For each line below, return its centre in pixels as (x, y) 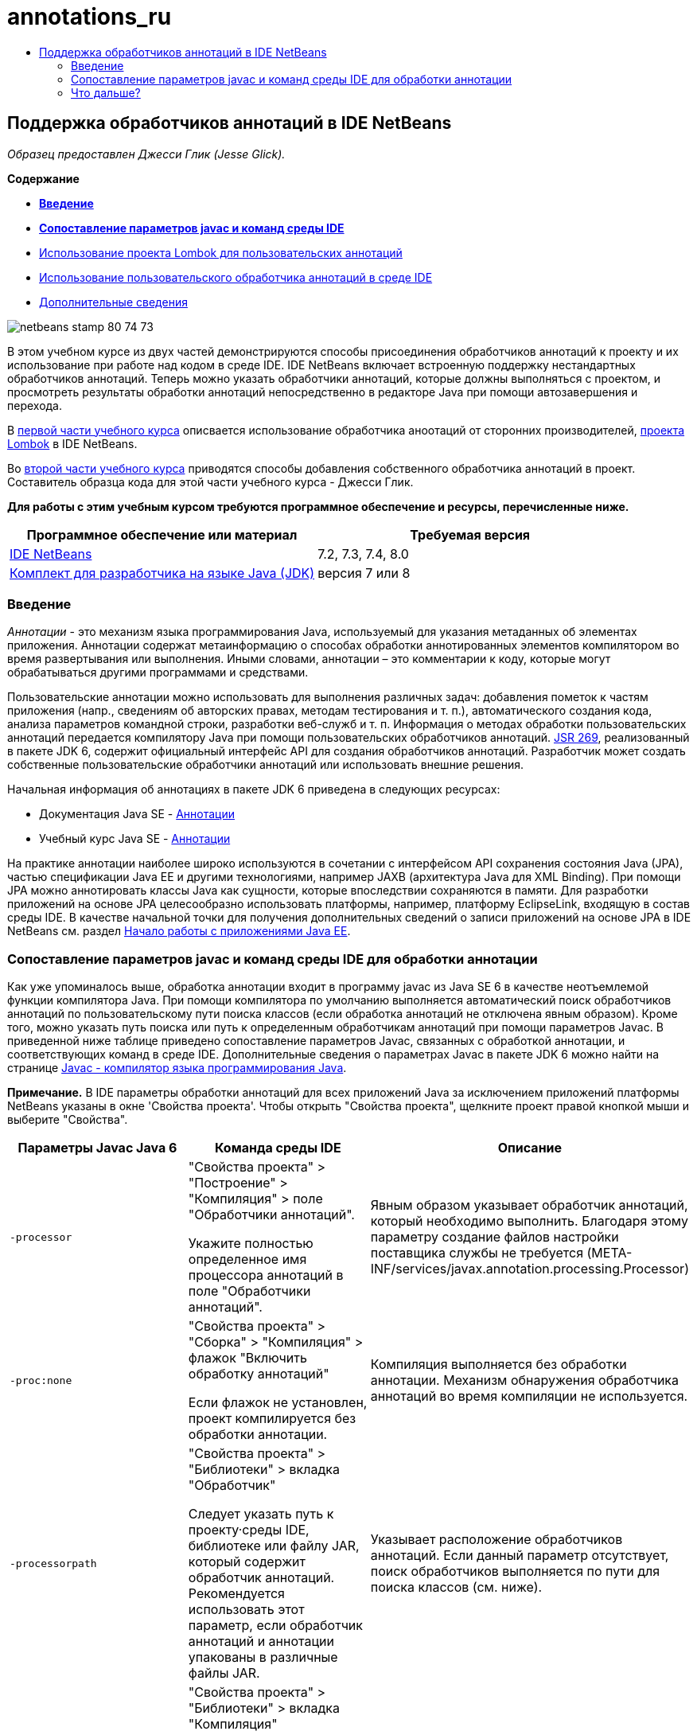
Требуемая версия (470, 534)
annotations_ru (90, 17)
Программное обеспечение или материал (162, 534)
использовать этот (246, 1610)
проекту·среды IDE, (249, 1530)
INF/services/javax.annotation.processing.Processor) (530, 1269)
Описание (530, 1148)
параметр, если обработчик (275, 1626)
